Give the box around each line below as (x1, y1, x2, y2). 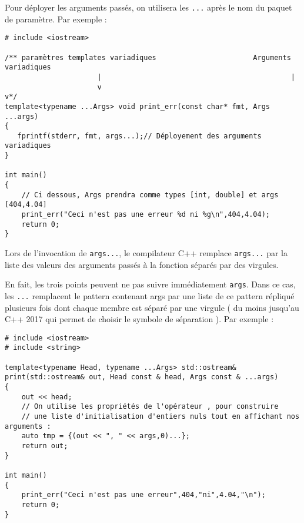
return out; (21, 442, 68, 450)
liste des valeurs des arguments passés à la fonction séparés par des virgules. (5, 258, 279, 270)
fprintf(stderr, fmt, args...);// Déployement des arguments (17, 131, 262, 140)
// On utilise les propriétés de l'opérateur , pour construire (21, 402, 279, 411)
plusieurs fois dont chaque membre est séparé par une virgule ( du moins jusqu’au (5, 301, 299, 313)
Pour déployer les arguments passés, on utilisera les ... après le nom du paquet (5, 1, 292, 13)
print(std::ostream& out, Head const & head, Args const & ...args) (5, 373, 279, 382)
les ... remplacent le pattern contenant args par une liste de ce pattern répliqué (5, 289, 295, 302)
